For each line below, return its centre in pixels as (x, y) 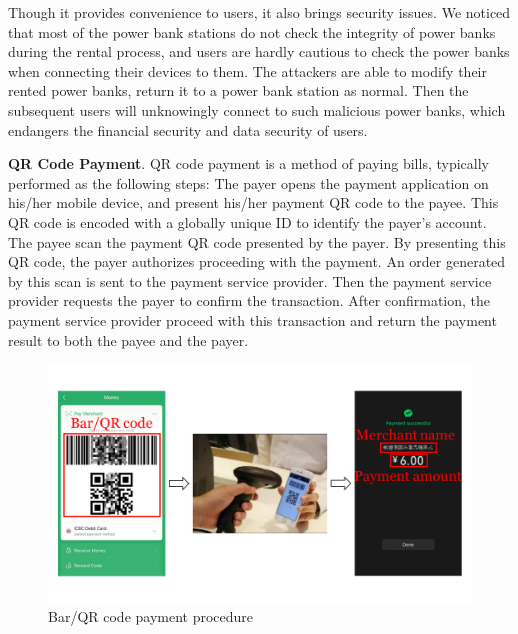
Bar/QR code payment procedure (151, 616)
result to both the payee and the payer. (128, 339)
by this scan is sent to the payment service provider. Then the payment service (250, 280)
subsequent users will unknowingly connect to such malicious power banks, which (257, 109)
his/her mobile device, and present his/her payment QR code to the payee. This (253, 202)
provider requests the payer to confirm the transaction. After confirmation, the (249, 300)
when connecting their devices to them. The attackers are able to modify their (247, 70)
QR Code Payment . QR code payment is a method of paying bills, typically (248, 163)
